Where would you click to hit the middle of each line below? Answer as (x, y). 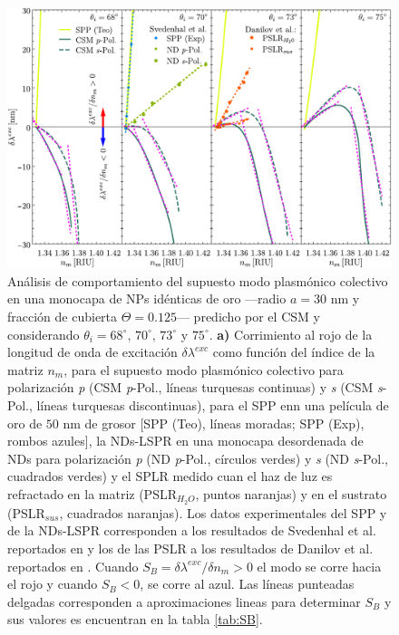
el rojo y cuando (53, 584)
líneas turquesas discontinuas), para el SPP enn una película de (213, 404)
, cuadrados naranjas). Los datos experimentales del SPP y (223, 512)
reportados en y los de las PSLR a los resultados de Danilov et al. (190, 548)
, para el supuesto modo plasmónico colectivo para (204, 369)
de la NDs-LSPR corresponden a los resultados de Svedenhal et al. (192, 530)
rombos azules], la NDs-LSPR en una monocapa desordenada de (185, 441)
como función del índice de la (294, 352)
